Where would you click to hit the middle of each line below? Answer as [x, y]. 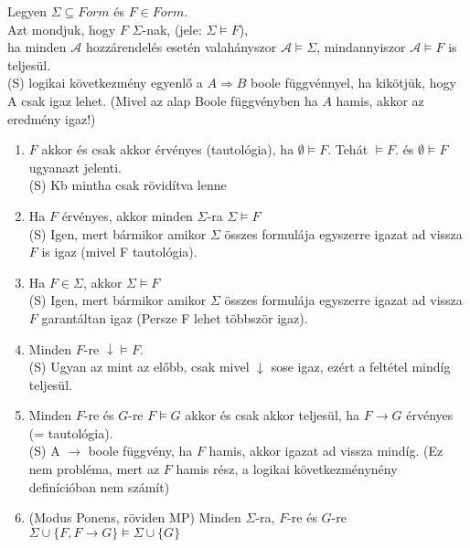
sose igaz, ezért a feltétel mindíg [361, 367]
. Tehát [348, 149]
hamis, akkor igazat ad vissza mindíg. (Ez [326, 451]
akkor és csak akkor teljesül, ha [272, 415]
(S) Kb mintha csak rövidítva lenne [128, 185]
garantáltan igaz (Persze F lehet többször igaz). [175, 317]
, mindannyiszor [361, 47]
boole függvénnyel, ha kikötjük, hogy [353, 83]
